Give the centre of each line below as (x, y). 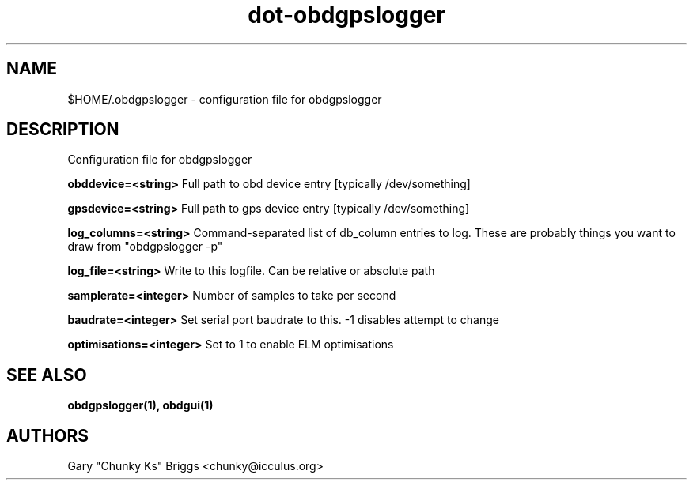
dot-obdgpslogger (346, 15)
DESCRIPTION (63, 130)
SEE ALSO (47, 375)
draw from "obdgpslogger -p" (145, 247)
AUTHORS (48, 435)
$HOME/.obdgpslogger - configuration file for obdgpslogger (225, 99)
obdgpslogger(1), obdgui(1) (140, 405)
